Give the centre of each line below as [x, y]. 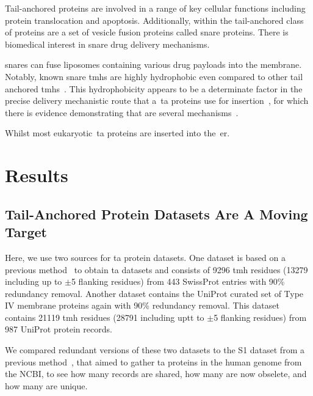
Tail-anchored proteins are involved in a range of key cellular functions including [155, 8]
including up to [34, 281]
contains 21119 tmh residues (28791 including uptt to [105, 317]
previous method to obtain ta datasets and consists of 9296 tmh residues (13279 [156, 269]
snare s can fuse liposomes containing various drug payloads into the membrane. [153, 64]
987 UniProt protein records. [59, 329]
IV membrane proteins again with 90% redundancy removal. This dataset [142, 305]
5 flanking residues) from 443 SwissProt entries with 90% [178, 281]
